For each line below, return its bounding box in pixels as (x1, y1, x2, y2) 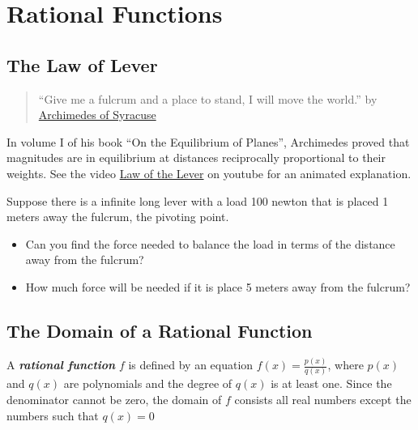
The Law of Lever (6, 52, 158, 77)
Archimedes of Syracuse (38, 106, 156, 123)
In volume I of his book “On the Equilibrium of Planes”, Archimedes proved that (6, 133, 410, 150)
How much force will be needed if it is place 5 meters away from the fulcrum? (25, 278, 411, 295)
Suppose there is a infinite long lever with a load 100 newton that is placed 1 (6, 192, 389, 209)
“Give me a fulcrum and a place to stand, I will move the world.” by (38, 90, 377, 107)
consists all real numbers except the (234, 390, 412, 407)
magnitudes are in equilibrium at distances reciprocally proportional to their (6, 149, 386, 166)
